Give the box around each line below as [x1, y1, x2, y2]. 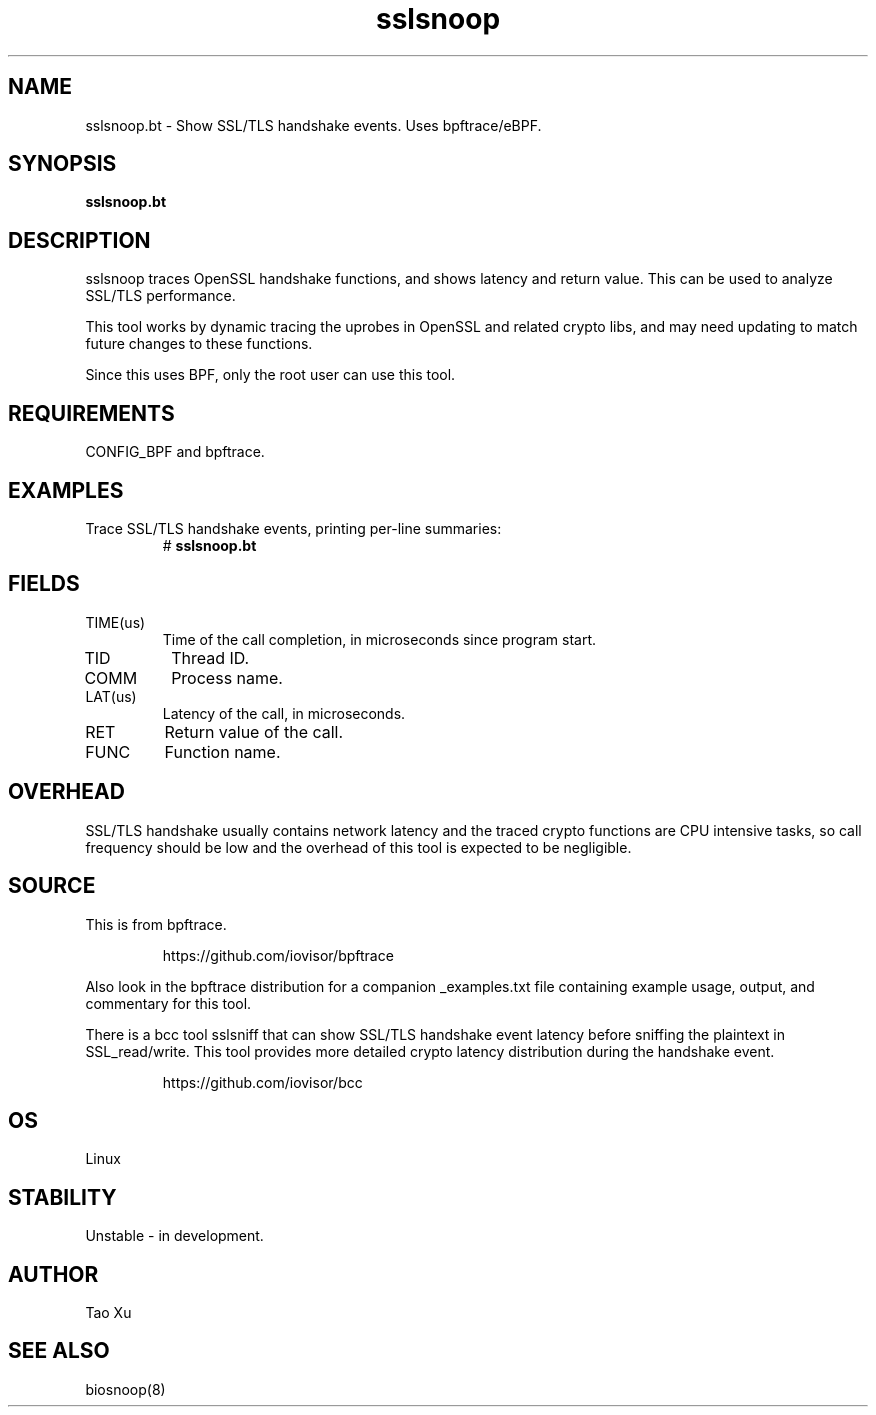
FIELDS [8, 571, 80, 597]
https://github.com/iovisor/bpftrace [162, 946, 394, 964]
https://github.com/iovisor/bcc [162, 1073, 363, 1091]
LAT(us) [85, 687, 137, 705]
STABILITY [8, 1184, 117, 1210]
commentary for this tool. [85, 994, 252, 1012]
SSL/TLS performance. [85, 287, 236, 305]
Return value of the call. [164, 721, 344, 742]
